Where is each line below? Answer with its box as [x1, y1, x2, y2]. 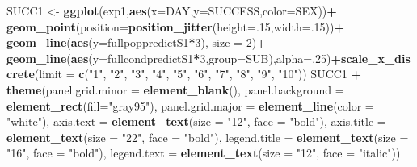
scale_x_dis [341, 49, 411, 66]
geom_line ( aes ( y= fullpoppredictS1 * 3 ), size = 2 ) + [6, 34, 267, 51]
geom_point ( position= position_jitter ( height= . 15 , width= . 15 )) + [6, 18, 344, 35]
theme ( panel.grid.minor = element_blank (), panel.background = [6, 81, 344, 98]
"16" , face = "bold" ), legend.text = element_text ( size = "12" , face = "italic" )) [6, 144, 401, 161]
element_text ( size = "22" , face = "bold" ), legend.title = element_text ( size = [6, 128, 409, 145]
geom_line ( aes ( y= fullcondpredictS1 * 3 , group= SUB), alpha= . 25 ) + [6, 49, 342, 66]
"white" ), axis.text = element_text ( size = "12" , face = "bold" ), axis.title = [6, 113, 386, 130]
